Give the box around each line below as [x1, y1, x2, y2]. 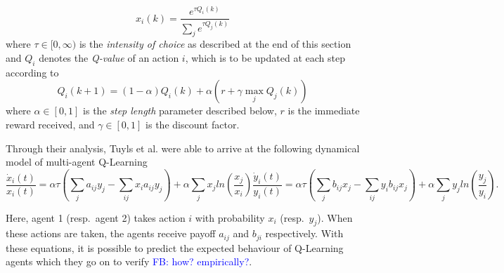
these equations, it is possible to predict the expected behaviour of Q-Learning [6, 240, 344, 255]
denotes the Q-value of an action [39, 51, 179, 65]
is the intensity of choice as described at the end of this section [79, 36, 351, 51]
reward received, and [6, 117, 95, 132]
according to [6, 65, 59, 79]
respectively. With [265, 226, 344, 241]
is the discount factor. [146, 117, 240, 132]
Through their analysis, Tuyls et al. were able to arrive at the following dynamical [6, 140, 360, 155]
